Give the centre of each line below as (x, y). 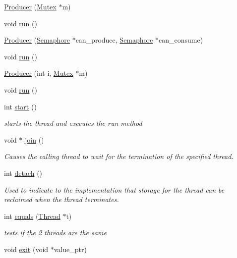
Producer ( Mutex (30, 6)
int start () (20, 106)
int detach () (23, 173)
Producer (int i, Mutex (39, 73)
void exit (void (26, 249)
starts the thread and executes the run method (73, 123)
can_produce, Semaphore (114, 40)
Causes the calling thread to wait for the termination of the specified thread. (119, 156)
